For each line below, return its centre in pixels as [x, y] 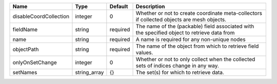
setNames [25, 72]
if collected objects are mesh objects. [181, 19]
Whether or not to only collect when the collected [195, 59]
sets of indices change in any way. [177, 66]
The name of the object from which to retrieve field [197, 46]
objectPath [26, 49]
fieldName [25, 29]
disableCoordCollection [41, 16]
